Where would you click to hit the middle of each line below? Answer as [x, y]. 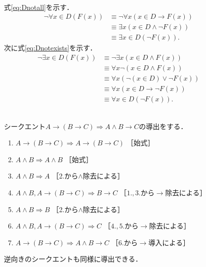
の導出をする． [163, 126]
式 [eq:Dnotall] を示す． [39, 7]
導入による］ [169, 242]
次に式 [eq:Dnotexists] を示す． [50, 48]
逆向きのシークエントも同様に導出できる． [73, 259]
